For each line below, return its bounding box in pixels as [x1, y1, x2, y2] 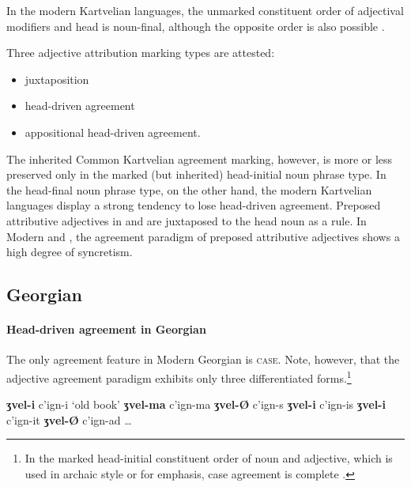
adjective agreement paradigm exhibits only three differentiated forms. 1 [6, 367, 352, 386]
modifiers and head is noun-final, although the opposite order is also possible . [6, 17, 385, 34]
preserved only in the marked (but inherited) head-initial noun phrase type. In [6, 166, 386, 183]
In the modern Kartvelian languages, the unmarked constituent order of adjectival [6, 2, 404, 18]
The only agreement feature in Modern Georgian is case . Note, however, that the [6, 351, 400, 368]
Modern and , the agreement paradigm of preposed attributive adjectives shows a [6, 228, 400, 244]
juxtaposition [25, 70, 89, 87]
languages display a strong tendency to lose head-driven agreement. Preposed [6, 197, 381, 213]
